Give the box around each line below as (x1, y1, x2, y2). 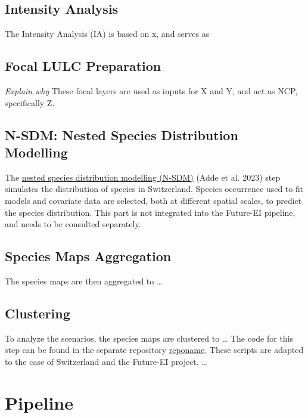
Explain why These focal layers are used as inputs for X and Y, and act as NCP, (5, 85, 298, 97)
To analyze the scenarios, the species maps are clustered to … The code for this (5, 332, 294, 344)
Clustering (5, 304, 70, 322)
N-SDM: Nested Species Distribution (5, 125, 238, 144)
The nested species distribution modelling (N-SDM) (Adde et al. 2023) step (5, 171, 281, 183)
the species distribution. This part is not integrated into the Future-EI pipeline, (5, 206, 295, 218)
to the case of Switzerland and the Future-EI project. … (5, 355, 207, 367)
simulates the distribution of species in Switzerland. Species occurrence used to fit (5, 182, 304, 195)
